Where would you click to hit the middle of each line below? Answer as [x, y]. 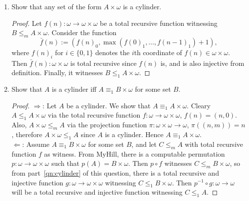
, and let [144, 144]
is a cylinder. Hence [134, 134]
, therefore [27, 134]
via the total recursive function [94, 115]
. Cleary [199, 105]
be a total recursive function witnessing [159, 23]
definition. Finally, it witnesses [57, 72]
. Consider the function [82, 32]
